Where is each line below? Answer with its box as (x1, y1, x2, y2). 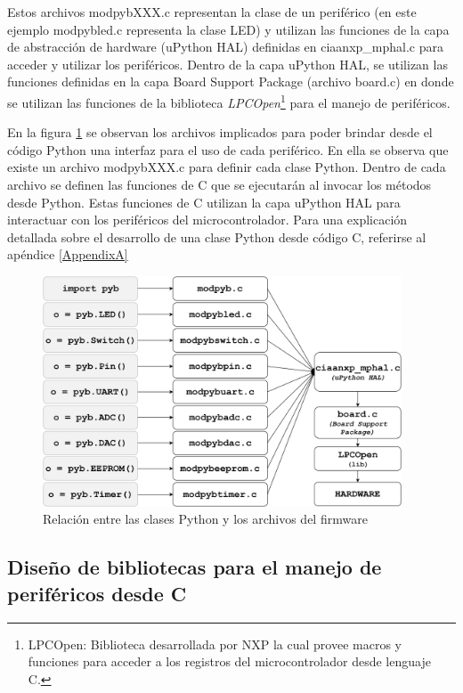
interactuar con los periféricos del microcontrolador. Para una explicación (7, 210, 408, 229)
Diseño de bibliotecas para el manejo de (7, 553, 382, 581)
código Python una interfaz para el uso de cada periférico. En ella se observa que (7, 140, 449, 159)
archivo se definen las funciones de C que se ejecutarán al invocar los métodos (7, 175, 432, 193)
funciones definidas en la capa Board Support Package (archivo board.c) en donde (7, 72, 454, 91)
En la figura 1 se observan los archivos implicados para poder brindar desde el (7, 123, 433, 142)
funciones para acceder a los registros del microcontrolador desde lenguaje (28, 652, 431, 671)
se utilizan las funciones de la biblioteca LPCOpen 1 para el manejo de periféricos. (7, 90, 451, 111)
